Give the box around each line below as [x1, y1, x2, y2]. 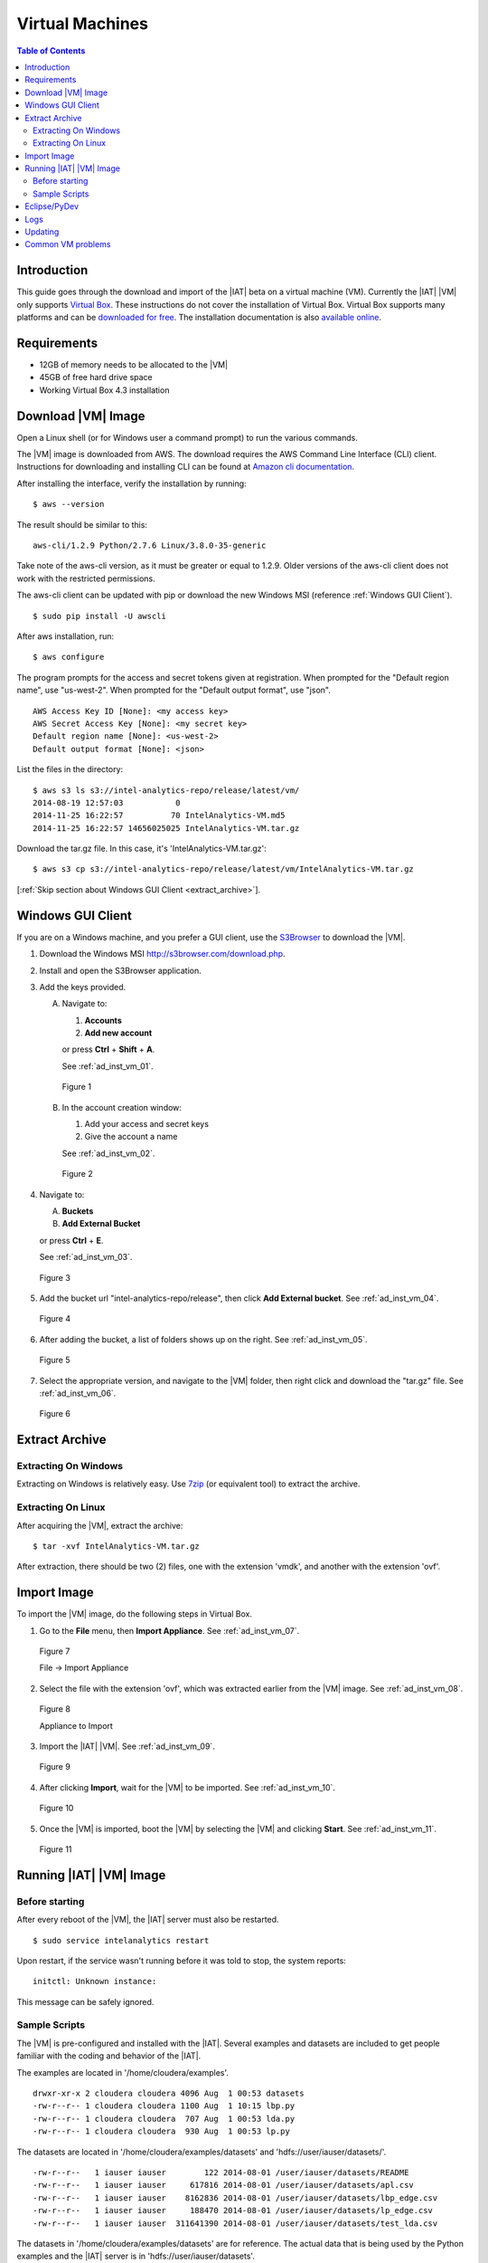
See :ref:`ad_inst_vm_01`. [61, 1060, 154, 1072]
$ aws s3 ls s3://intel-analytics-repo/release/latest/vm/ [33, 785, 300, 796]
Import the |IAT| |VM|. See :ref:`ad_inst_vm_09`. [39, 1741, 216, 1752]
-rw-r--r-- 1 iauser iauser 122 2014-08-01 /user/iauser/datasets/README [33, 2167, 409, 2177]
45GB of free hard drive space [39, 372, 153, 383]
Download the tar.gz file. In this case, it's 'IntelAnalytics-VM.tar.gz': [16, 843, 267, 855]
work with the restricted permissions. [16, 573, 155, 584]
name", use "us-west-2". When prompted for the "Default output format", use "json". [16, 684, 332, 696]
